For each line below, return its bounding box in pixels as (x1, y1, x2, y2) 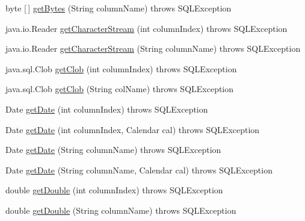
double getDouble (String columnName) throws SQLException (5, 204, 236, 216)
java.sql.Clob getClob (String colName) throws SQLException (5, 82, 234, 95)
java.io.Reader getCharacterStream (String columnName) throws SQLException (5, 42, 301, 55)
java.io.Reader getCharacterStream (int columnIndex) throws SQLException (5, 22, 288, 34)
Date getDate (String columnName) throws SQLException (5, 143, 221, 156)
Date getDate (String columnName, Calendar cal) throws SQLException (5, 163, 273, 176)
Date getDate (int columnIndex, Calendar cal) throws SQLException (5, 123, 260, 135)
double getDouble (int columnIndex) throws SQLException (5, 184, 223, 196)
